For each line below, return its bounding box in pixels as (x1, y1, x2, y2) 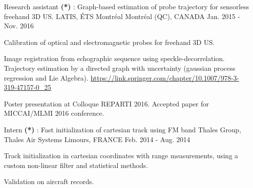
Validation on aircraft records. (4, 176, 94, 187)
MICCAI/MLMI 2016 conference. (4, 108, 104, 118)
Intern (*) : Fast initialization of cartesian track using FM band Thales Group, (4, 124, 241, 134)
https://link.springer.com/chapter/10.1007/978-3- (90, 72, 239, 83)
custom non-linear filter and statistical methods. (4, 160, 148, 170)
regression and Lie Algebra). (4, 72, 88, 83)
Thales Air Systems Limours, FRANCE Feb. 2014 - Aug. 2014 (4, 134, 190, 144)
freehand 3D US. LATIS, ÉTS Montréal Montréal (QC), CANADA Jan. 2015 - (4, 11, 240, 21)
